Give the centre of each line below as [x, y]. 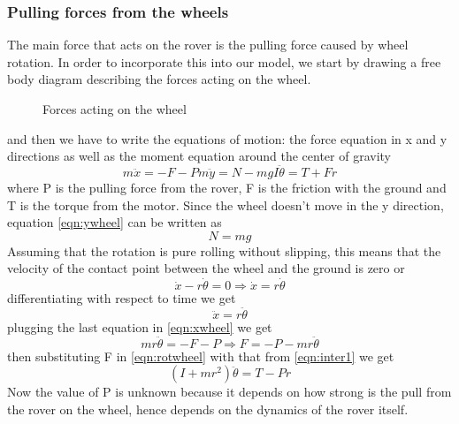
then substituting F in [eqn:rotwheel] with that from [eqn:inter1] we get [201, 356]
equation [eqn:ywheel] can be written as [115, 222]
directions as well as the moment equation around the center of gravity [199, 156]
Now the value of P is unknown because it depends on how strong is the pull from [229, 392]
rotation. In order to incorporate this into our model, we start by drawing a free [224, 61]
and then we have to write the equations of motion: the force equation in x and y [227, 138]
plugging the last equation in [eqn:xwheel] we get [140, 327]
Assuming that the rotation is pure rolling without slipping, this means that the [224, 250]
